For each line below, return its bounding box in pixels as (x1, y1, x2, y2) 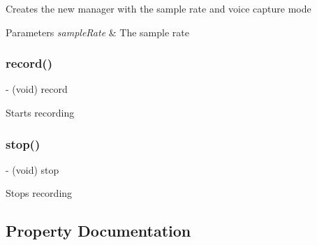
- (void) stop (6, 162, 59, 177)
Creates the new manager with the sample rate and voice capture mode (6, 1, 311, 15)
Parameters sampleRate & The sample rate (6, 24, 189, 39)
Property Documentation (6, 220, 191, 242)
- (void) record (6, 82, 68, 96)
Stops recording (6, 186, 73, 200)
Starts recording (6, 105, 75, 119)
